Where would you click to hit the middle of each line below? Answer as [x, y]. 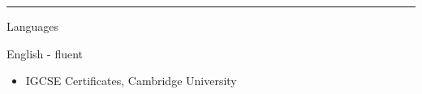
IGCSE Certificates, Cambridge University [131, 81]
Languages [33, 26]
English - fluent [45, 53]
